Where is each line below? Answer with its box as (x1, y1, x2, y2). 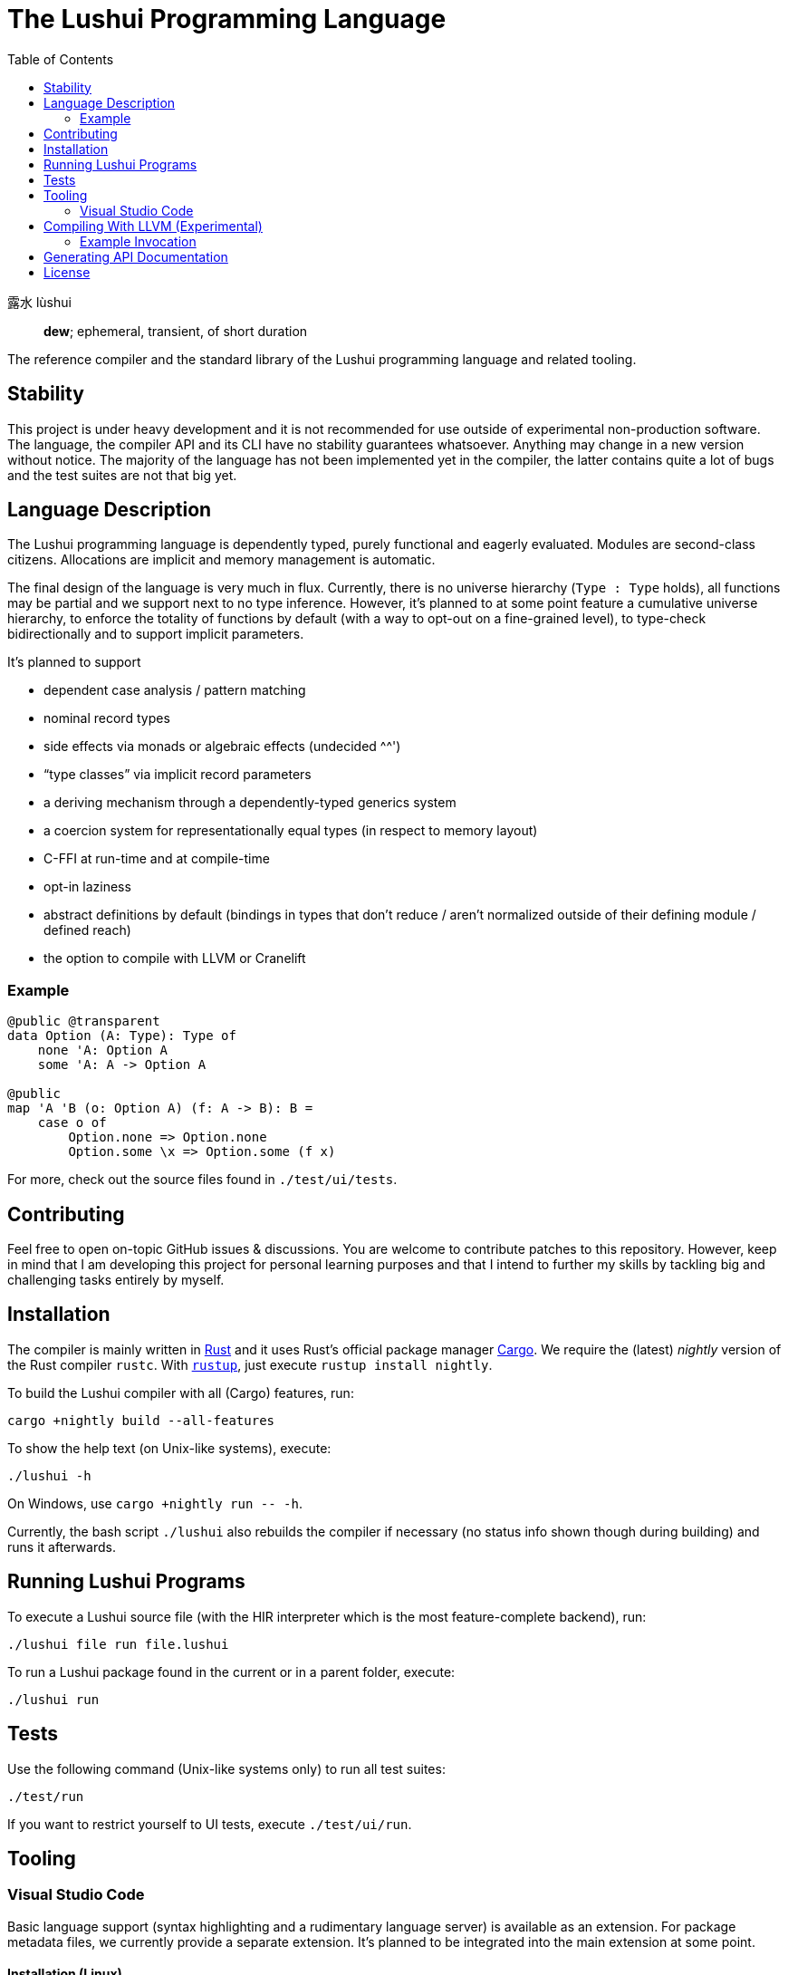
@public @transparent (7, 1014, 160, 1029)
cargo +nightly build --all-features (7, 1412, 275, 1428)
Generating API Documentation (43, 248, 228, 265)
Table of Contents (7, 51, 114, 67)
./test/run (7, 1788, 84, 1804)
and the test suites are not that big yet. (7, 467, 237, 483)
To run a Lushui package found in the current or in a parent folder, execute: (7, 1663, 456, 1680)
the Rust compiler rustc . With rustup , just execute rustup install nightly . (7, 1356, 493, 1373)
